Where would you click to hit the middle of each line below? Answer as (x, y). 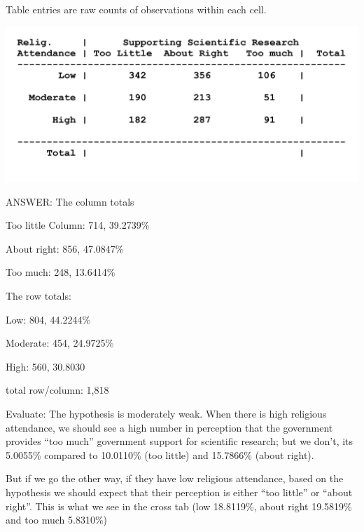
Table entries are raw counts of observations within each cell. (136, 9)
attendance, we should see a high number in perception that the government (169, 427)
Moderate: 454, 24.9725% (60, 343)
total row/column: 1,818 (57, 390)
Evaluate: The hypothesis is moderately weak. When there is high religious (166, 414)
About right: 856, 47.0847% (65, 248)
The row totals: (38, 296)
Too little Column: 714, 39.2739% (78, 225)
